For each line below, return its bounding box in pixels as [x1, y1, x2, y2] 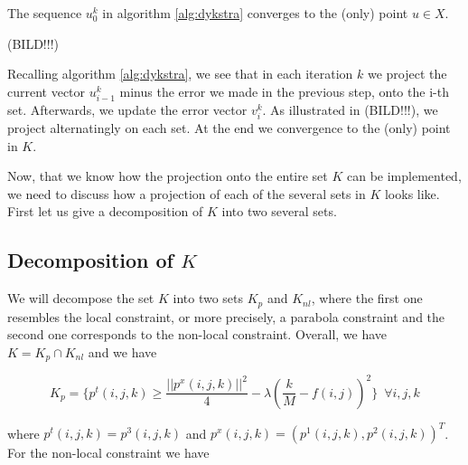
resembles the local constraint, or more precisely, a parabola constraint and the [7, 307, 445, 326]
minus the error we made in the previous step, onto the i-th [119, 81, 449, 100]
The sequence [7, 4, 82, 22]
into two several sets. [221, 202, 337, 221]
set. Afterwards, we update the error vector [7, 100, 248, 119]
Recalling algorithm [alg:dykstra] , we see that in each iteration [7, 64, 353, 83]
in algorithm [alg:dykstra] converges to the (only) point [102, 4, 408, 22]
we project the [367, 64, 447, 83]
